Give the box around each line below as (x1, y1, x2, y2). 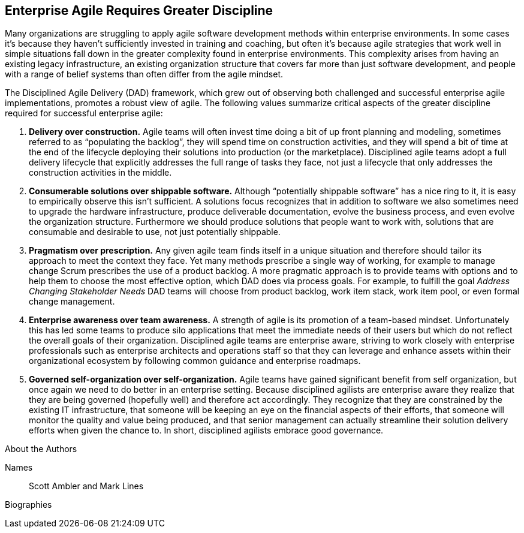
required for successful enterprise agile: (5, 108, 163, 119)
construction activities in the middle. (29, 167, 172, 178)
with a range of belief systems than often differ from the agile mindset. (5, 69, 284, 80)
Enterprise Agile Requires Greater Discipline (5, 3, 273, 18)
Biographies (5, 499, 52, 510)
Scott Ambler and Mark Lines (29, 481, 144, 492)
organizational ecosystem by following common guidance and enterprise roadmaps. (29, 356, 361, 366)
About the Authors (5, 444, 77, 454)
